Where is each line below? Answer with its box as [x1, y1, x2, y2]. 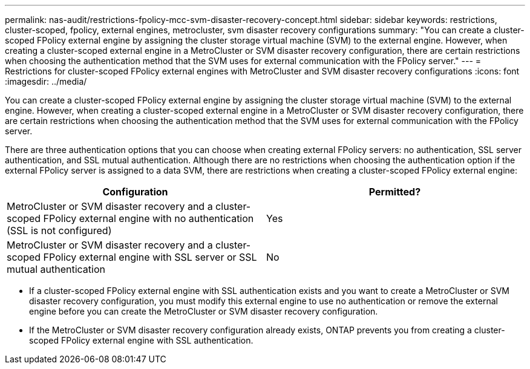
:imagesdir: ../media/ [5, 76, 87, 87]
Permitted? [368, 186, 421, 198]
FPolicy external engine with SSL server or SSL [43, 251, 257, 263]
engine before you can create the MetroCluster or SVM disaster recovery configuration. [29, 306, 378, 316]
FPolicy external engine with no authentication [43, 212, 254, 224]
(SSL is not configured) [7, 224, 112, 237]
